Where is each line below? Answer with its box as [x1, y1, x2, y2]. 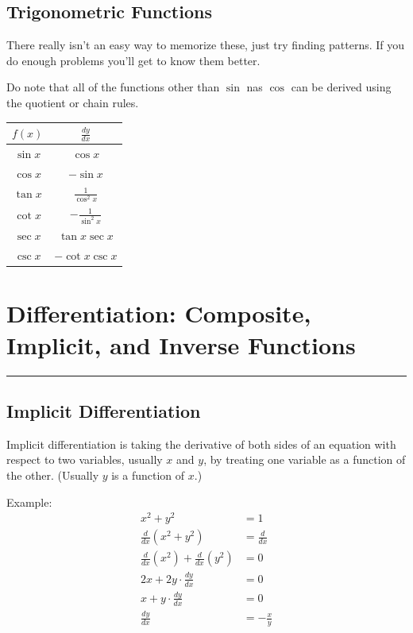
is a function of [111, 467, 185, 483]
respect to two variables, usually [6, 451, 163, 468]
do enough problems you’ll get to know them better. [6, 52, 261, 68]
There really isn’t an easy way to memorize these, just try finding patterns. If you [6, 37, 405, 53]
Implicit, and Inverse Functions [6, 328, 356, 361]
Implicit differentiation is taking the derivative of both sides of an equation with [6, 435, 396, 452]
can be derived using [291, 79, 392, 95]
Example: [6, 493, 52, 510]
